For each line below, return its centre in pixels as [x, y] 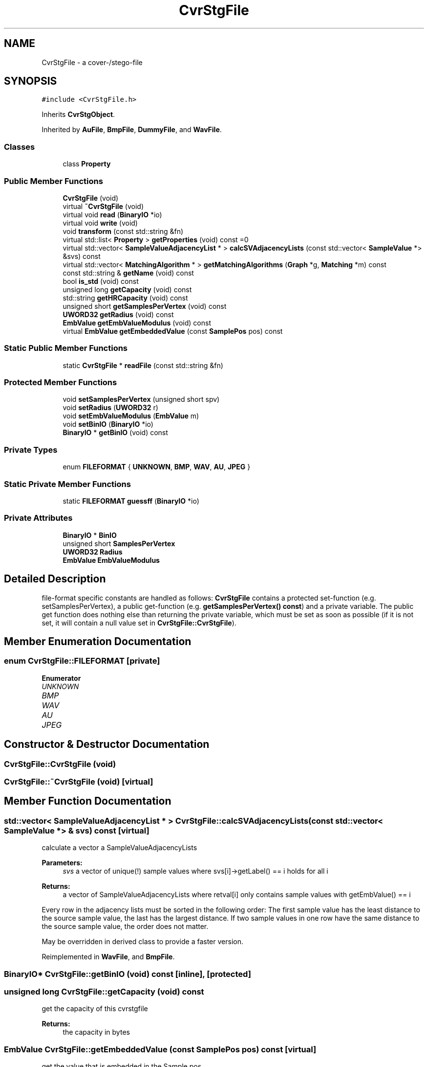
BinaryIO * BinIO [90, 535]
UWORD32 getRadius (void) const [118, 314]
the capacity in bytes [96, 1032]
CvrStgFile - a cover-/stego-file [92, 62]
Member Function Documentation [88, 801]
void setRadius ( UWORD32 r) [110, 408]
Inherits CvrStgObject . [78, 115]
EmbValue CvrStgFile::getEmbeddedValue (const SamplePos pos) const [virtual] [160, 1049]
